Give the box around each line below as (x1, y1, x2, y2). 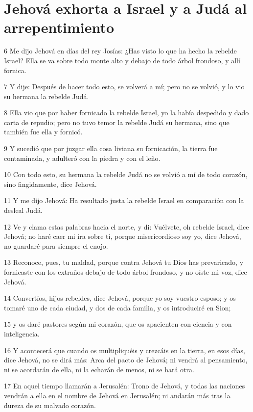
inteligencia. (4, 328, 40, 338)
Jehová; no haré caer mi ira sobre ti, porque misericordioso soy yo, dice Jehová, (4, 231, 241, 241)
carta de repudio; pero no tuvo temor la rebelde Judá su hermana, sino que (4, 117, 230, 127)
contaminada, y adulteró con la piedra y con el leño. (4, 153, 161, 163)
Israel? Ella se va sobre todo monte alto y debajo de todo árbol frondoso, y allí (4, 55, 240, 65)
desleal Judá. (4, 205, 43, 215)
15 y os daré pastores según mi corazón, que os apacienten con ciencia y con (4, 319, 232, 329)
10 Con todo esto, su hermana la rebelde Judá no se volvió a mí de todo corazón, (4, 169, 248, 180)
